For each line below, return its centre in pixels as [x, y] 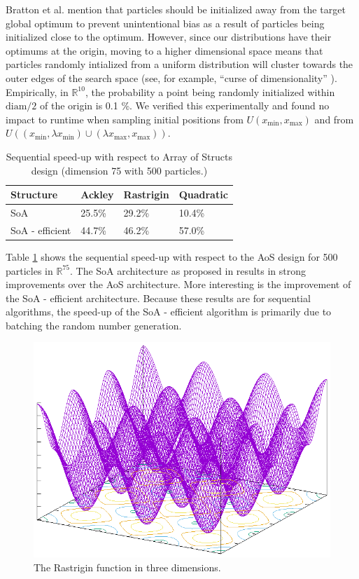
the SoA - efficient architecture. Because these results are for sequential [158, 298]
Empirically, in [37, 91]
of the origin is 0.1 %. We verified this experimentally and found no [185, 105]
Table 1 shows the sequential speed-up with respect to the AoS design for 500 [172, 256]
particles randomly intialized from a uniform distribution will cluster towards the [179, 64]
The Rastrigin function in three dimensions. [127, 567]
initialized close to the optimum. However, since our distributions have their [169, 37]
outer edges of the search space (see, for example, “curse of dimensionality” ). [171, 77]
